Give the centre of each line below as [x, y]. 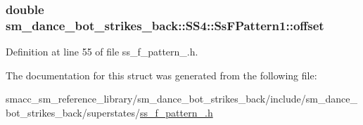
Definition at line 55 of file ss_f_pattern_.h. [102, 52]
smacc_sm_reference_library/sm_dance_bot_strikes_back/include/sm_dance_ [181, 99]
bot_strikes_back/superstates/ [73, 112]
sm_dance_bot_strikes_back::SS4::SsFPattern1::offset [165, 25]
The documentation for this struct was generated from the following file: [161, 75]
